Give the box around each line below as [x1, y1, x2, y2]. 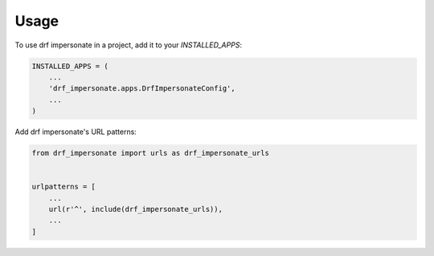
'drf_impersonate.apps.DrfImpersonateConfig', [48, 84, 236, 93]
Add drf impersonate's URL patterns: [14, 127, 137, 136]
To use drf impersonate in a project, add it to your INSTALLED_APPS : [14, 40, 243, 50]
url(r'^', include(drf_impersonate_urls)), [48, 205, 223, 214]
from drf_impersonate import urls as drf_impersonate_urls [31, 148, 269, 158]
